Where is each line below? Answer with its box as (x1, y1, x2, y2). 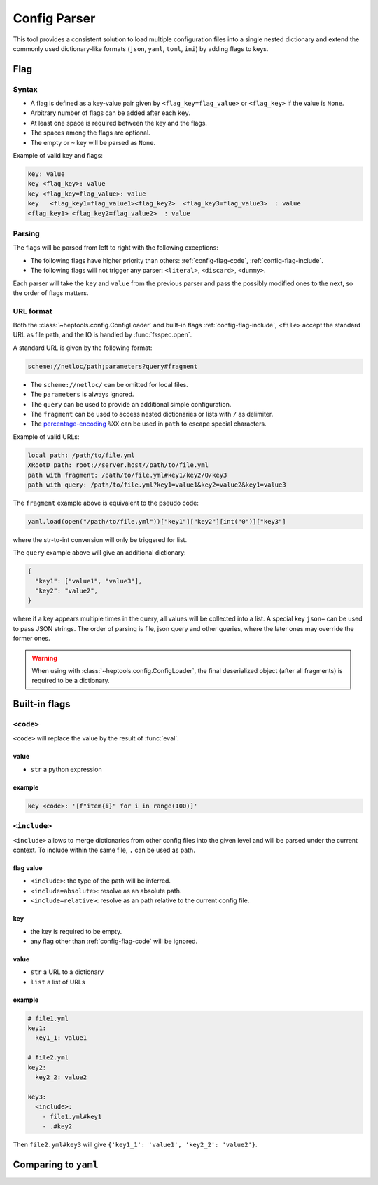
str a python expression (30, 765, 102, 773)
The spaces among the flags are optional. (30, 128, 150, 137)
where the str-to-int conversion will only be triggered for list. (13, 535, 188, 543)
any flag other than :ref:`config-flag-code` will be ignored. (30, 937, 198, 945)
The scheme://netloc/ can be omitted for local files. (30, 380, 188, 388)
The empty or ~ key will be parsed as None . (30, 138, 156, 147)
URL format (13, 306, 52, 316)
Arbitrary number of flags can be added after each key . (30, 109, 191, 117)
